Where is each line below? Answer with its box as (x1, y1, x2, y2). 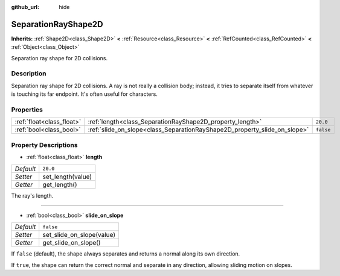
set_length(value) (42, 172, 92, 181)
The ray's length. (11, 192, 54, 199)
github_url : (11, 4, 39, 10)
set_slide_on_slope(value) (42, 231, 116, 239)
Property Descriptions (11, 140, 78, 149)
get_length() (42, 180, 78, 189)
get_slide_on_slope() (42, 239, 101, 247)
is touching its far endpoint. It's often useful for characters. (11, 90, 158, 98)
